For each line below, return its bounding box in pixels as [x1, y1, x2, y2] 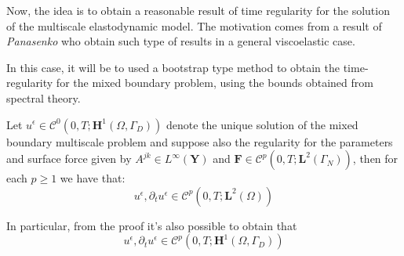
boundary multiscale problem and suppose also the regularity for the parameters [6, 133, 393, 150]
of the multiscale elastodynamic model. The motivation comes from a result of [6, 17, 382, 34]
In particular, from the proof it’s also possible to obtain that [6, 217, 297, 233]
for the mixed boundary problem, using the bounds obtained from [56, 74, 373, 91]
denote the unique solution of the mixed [166, 116, 359, 132]
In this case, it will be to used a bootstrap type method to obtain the [6, 59, 340, 75]
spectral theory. [6, 89, 81, 106]
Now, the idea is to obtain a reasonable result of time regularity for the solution [6, 2, 390, 18]
